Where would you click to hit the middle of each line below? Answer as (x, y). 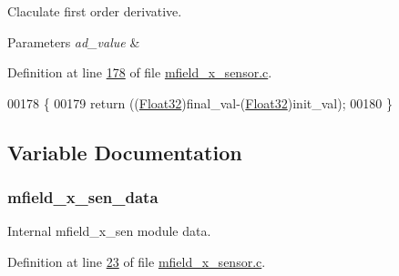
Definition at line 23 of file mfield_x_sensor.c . (137, 261)
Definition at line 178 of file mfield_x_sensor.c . (140, 72)
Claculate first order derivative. (95, 11)
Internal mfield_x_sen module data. (109, 231)
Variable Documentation (125, 152)
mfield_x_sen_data (83, 197)
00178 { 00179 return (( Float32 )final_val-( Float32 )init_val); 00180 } (200, 102)
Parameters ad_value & (74, 41)
